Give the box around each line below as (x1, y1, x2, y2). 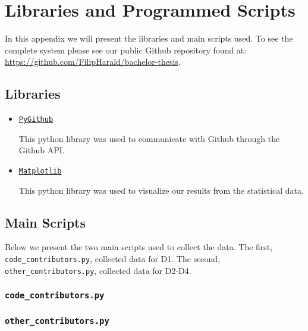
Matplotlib (18, 166, 62, 175)
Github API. (18, 144, 65, 156)
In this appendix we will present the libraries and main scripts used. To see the (5, 32, 293, 45)
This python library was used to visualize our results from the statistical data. (18, 184, 304, 196)
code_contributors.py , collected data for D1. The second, (5, 253, 221, 264)
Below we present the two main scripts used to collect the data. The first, (5, 241, 273, 253)
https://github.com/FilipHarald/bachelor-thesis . (5, 55, 181, 68)
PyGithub (18, 115, 54, 124)
